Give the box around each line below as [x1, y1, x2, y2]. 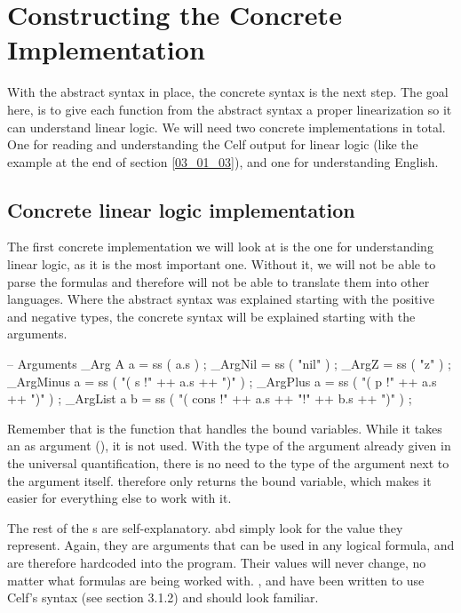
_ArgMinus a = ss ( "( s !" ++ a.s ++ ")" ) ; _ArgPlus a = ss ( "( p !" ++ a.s [7, 371, 437, 390]
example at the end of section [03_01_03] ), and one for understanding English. [7, 152, 439, 171]
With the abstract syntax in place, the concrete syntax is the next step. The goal [7, 83, 449, 101]
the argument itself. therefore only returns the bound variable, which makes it [7, 471, 432, 490]
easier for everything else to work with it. [7, 489, 232, 507]
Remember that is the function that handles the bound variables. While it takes [7, 418, 442, 437]
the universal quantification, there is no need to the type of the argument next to [7, 454, 449, 473]
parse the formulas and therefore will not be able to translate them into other [7, 272, 430, 291]
